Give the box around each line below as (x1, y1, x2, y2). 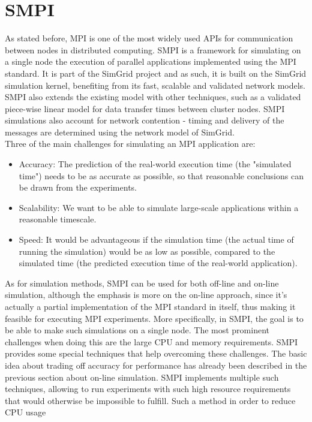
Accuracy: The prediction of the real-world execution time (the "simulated (19, 158, 292, 170)
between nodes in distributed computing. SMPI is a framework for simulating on (5, 43, 301, 56)
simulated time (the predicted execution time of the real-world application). (19, 257, 298, 269)
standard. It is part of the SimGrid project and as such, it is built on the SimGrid (5, 67, 307, 79)
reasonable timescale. (19, 213, 97, 225)
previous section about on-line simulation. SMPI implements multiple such (5, 370, 279, 383)
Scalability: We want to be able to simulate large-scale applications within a (19, 201, 299, 213)
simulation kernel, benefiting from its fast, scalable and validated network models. (5, 79, 306, 91)
